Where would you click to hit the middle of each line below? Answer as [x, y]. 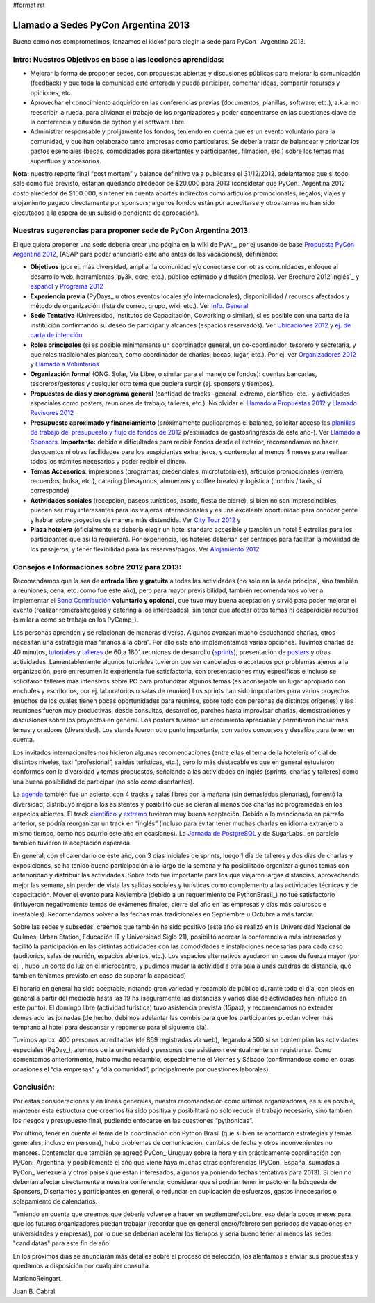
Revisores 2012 [52, 413]
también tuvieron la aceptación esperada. [72, 843]
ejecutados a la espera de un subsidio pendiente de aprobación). [106, 213]
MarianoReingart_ [38, 1279]
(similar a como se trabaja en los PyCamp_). [76, 620]
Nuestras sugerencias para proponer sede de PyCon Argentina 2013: [132, 231]
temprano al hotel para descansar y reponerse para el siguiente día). [111, 1027]
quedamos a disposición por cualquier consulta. [82, 1266]
